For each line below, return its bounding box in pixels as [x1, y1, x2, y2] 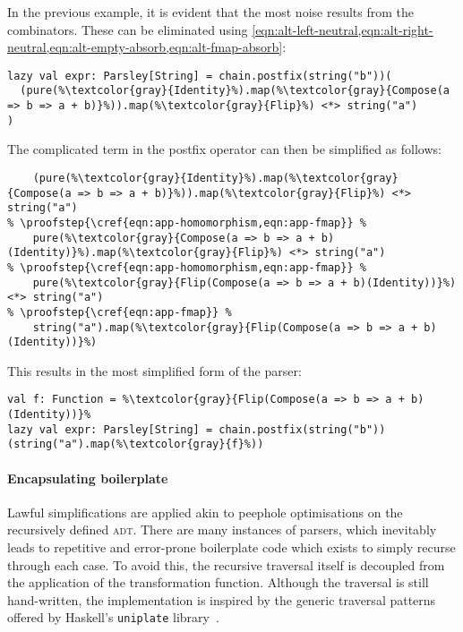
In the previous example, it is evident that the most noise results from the [7, 3, 414, 21]
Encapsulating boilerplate [7, 468, 168, 487]
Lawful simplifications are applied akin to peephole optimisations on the [7, 502, 403, 521]
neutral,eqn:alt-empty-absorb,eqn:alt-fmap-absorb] [7, 38, 283, 56]
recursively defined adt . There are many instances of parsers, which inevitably [7, 520, 437, 539]
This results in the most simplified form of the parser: [7, 361, 302, 380]
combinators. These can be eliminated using [7, 20, 248, 38]
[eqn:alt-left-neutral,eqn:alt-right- [252, 20, 433, 38]
